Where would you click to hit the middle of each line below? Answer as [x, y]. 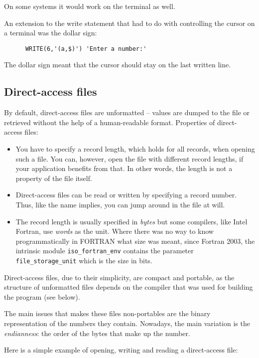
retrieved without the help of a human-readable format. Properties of [110, 122]
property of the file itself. [54, 178]
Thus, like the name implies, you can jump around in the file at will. [120, 204]
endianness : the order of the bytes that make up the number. [97, 333]
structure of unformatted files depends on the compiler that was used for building [129, 287]
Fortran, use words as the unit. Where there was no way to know [115, 231]
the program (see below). [42, 296]
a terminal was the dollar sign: [51, 33]
